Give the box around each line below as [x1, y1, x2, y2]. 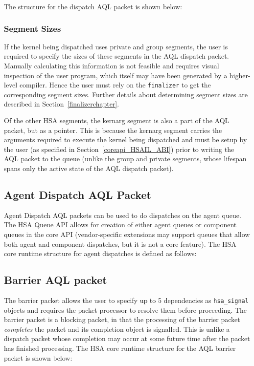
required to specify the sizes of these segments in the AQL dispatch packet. [4, 51, 229, 61]
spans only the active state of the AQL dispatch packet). [4, 163, 174, 173]
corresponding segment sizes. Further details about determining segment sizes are [4, 89, 248, 99]
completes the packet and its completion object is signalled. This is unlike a [4, 323, 230, 334]
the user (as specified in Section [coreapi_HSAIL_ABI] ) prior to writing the [4, 144, 234, 154]
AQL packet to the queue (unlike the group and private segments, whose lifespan [4, 153, 247, 164]
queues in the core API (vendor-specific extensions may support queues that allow [4, 229, 250, 239]
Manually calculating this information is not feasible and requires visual [4, 61, 219, 70]
